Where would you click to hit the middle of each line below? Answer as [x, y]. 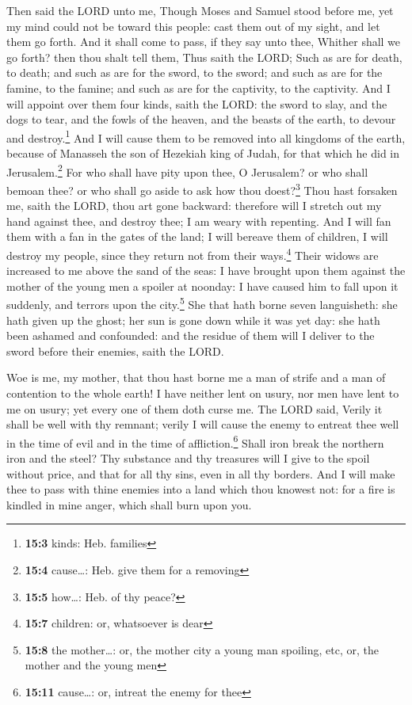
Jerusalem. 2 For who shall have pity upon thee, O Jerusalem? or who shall [187, 170]
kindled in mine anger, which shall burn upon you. [129, 504]
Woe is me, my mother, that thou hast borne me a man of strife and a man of [196, 377]
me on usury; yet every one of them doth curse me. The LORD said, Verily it [195, 408]
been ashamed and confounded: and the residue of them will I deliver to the [191, 335]
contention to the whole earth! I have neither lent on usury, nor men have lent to [203, 393]
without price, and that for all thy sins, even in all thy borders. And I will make [201, 473]
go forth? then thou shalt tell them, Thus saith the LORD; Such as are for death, [204, 57]
